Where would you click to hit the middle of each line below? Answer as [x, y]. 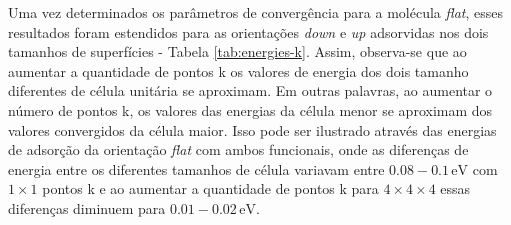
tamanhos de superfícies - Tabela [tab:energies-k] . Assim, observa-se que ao [237, 51]
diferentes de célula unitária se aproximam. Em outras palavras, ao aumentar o [250, 90]
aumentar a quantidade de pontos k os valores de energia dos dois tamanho [238, 70]
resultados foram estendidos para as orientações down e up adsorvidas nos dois [248, 31]
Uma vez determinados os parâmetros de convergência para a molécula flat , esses [256, 12]
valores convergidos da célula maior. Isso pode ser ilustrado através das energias [252, 129]
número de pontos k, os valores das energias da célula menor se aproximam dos [250, 109]
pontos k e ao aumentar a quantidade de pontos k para [210, 188]
